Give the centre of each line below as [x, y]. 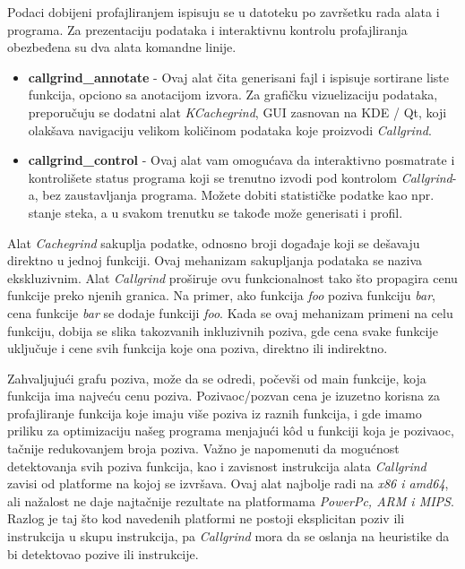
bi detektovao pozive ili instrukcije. [103, 553]
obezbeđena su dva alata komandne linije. [122, 47]
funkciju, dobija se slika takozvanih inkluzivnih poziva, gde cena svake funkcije [223, 330]
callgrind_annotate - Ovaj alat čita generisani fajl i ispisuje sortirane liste [238, 77]
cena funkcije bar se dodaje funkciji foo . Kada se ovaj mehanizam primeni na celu [230, 312]
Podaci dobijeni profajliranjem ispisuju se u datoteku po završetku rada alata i [224, 12]
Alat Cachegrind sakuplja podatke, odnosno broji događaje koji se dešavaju [214, 242]
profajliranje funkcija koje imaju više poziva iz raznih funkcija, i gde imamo [215, 413]
